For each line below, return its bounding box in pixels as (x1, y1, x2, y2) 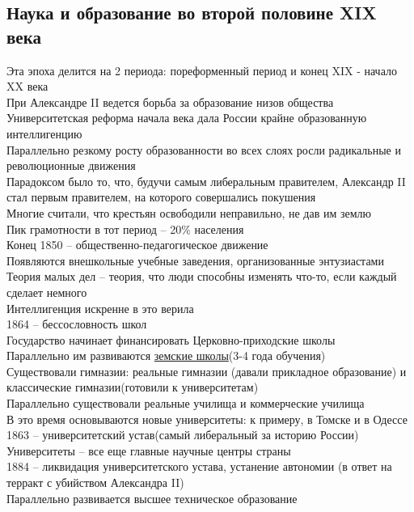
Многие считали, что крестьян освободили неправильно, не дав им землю (6, 204, 372, 221)
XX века (6, 78, 49, 95)
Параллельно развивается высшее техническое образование (6, 489, 298, 506)
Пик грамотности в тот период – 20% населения (6, 220, 244, 237)
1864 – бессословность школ (6, 315, 147, 332)
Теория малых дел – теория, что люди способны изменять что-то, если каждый (6, 268, 397, 285)
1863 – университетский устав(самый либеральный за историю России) (6, 426, 359, 443)
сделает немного (6, 283, 87, 300)
